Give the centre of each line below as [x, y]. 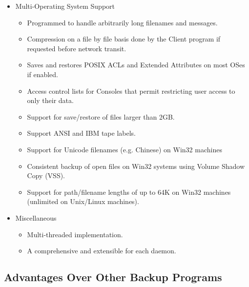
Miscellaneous [36, 217]
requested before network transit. [77, 48]
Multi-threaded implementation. [75, 234]
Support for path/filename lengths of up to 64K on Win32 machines [129, 192]
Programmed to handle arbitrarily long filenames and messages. [122, 22]
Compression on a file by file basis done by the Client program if [124, 39]
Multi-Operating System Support [65, 6]
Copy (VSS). [46, 175]
